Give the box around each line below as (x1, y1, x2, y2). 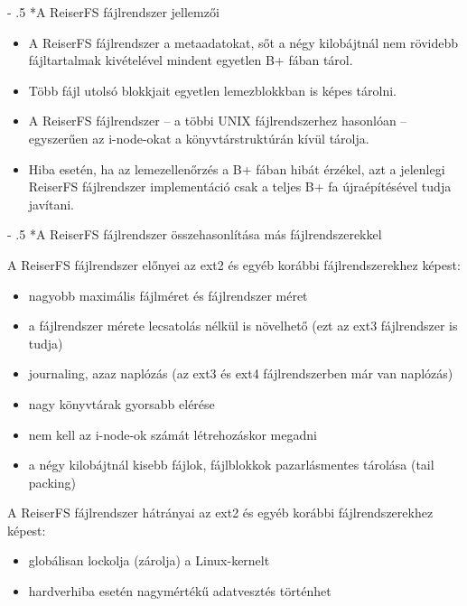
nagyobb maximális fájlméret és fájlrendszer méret (28, 285, 308, 304)
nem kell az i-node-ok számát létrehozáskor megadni (28, 424, 317, 443)
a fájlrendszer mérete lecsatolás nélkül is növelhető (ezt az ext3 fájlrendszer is (28, 316, 458, 335)
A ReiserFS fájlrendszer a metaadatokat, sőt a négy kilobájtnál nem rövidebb (28, 33, 459, 51)
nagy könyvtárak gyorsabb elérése (28, 394, 215, 413)
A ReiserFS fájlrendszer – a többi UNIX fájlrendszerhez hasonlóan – (28, 111, 407, 130)
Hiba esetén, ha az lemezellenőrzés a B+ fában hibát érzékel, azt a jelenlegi (28, 159, 445, 178)
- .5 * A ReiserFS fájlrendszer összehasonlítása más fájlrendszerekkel (7, 225, 382, 244)
